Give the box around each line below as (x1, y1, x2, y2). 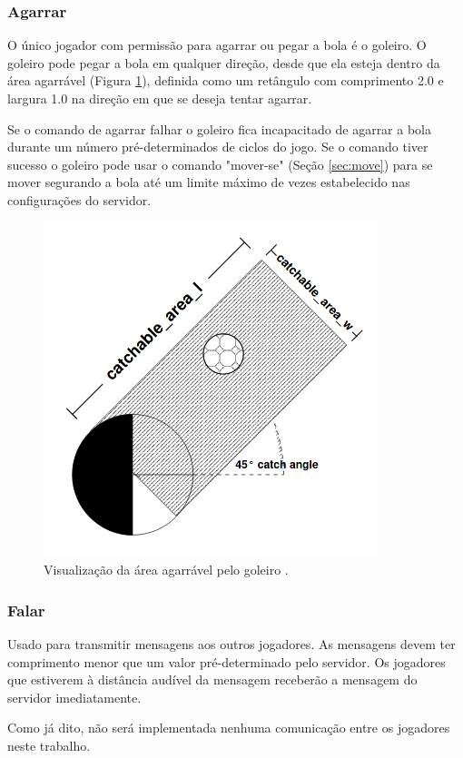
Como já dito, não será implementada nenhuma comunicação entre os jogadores (7, 718, 450, 737)
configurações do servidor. (7, 190, 152, 209)
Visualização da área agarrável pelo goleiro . (44, 560, 289, 579)
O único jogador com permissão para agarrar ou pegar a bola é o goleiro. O (7, 35, 427, 54)
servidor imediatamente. (7, 687, 142, 706)
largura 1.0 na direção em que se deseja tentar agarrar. (7, 89, 312, 107)
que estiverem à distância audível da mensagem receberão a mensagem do (7, 670, 418, 689)
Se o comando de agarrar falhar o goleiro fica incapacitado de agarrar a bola (7, 119, 431, 138)
